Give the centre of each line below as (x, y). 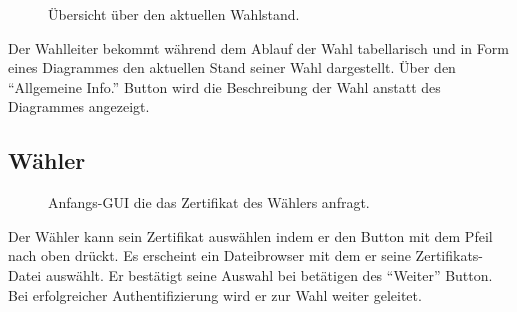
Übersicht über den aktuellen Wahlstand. (174, 14)
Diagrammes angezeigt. (79, 106)
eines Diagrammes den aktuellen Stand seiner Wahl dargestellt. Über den (232, 67)
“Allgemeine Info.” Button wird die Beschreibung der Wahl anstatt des (224, 86)
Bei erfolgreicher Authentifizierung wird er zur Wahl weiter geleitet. (215, 294)
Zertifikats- (449, 255)
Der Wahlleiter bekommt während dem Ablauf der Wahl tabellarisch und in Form (258, 47)
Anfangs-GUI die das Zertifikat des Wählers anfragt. (209, 202)
